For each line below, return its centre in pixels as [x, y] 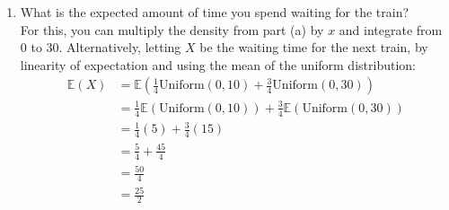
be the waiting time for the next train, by [314, 47]
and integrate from [391, 29]
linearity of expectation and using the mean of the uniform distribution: [218, 64]
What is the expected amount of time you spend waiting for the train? [215, 12]
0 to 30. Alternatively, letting [101, 47]
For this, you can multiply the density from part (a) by [172, 29]
